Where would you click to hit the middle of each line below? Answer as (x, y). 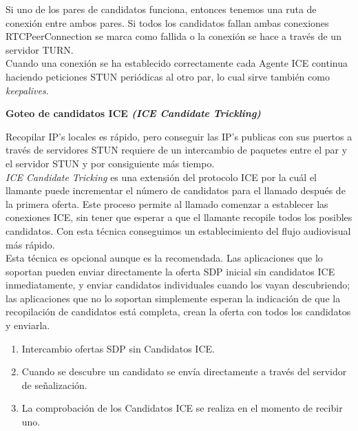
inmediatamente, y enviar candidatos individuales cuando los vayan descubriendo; (178, 285)
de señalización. (54, 385)
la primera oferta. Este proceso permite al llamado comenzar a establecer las (167, 203)
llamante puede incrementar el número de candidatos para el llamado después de (176, 190)
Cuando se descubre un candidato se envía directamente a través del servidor (184, 371)
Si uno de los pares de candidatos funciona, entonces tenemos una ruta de (161, 9)
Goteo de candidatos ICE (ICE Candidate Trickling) (133, 113)
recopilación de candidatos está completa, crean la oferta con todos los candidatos (178, 312)
